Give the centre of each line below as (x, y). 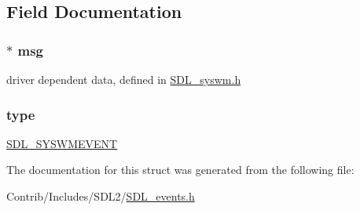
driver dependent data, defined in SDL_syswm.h (124, 79)
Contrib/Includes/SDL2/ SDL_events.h (101, 196)
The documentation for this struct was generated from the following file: (180, 170)
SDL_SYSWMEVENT (62, 143)
